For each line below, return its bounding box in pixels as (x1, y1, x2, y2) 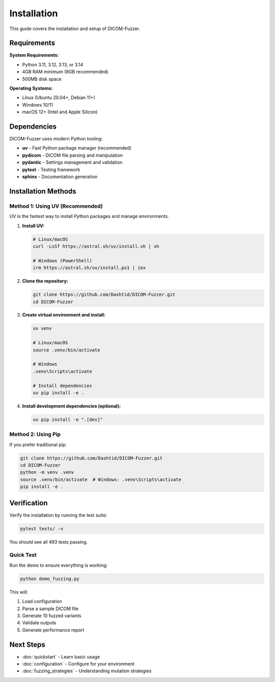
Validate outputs (22, 620, 57, 626)
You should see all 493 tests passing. (9, 539, 88, 545)
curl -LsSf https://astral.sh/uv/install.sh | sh (33, 243, 159, 249)
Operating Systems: (9, 85, 53, 91)
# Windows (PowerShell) (33, 258, 93, 263)
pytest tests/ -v (20, 526, 64, 531)
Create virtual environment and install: (22, 312, 106, 318)
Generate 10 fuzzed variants (22, 613, 81, 619)
